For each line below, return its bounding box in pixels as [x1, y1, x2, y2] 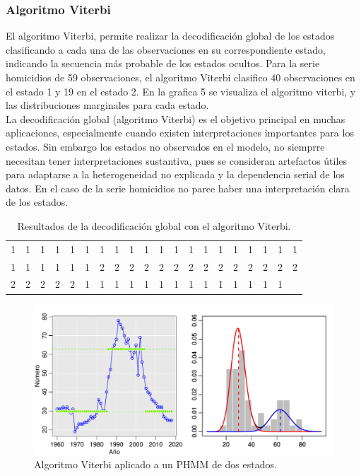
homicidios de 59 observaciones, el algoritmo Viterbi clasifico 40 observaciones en [6, 70, 355, 84]
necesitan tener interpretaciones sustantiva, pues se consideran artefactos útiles [6, 153, 348, 168]
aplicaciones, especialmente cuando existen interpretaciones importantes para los [6, 125, 354, 140]
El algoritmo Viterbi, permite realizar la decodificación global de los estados [6, 28, 335, 43]
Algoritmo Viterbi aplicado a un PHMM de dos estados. [34, 457, 277, 472]
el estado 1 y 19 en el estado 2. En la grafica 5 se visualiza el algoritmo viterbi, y [6, 83, 356, 98]
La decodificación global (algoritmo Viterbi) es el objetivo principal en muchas [6, 111, 345, 126]
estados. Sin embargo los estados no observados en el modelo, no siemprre [6, 139, 325, 153]
